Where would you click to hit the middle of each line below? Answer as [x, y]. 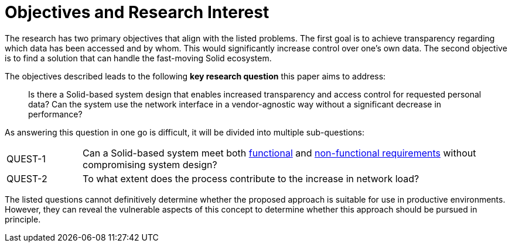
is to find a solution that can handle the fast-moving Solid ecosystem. [138, 58]
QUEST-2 [27, 178]
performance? [55, 114]
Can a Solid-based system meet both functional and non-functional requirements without [279, 153]
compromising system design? [150, 164]
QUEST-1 [26, 159]
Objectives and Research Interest [137, 12]
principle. [23, 219]
